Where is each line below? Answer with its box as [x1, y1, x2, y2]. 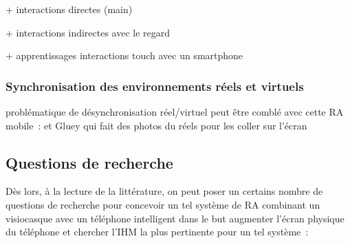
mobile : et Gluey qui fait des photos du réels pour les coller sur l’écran [6, 118, 307, 132]
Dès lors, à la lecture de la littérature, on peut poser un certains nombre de [6, 184, 323, 198]
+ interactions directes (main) [6, 2, 133, 16]
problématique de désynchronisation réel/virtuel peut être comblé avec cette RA [6, 105, 344, 118]
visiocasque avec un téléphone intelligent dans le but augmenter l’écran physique [6, 211, 344, 225]
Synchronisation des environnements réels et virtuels [6, 77, 304, 94]
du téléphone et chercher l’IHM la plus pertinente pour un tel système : [6, 224, 309, 239]
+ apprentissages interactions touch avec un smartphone [6, 48, 243, 63]
